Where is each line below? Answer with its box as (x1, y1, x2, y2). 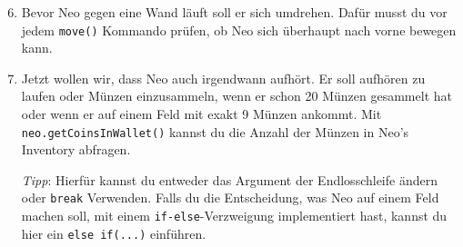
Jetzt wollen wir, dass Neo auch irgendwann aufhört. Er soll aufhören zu (21, 68, 426, 87)
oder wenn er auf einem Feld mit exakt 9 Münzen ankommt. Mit (21, 104, 382, 123)
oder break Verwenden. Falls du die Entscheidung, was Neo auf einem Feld (21, 188, 439, 207)
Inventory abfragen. (21, 140, 131, 159)
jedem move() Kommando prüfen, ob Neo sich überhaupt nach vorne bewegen (21, 20, 457, 39)
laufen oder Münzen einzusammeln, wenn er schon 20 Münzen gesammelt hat (21, 86, 452, 105)
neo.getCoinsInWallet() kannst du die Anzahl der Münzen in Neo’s (21, 122, 409, 141)
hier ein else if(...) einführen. (21, 223, 206, 242)
